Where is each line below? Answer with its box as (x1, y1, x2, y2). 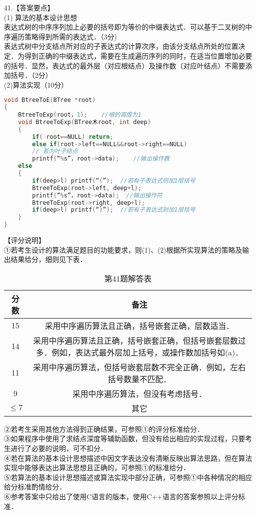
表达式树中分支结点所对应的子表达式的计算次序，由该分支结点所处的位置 (4, 41, 238, 51)
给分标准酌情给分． (4, 482, 66, 492)
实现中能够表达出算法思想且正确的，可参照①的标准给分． (4, 462, 190, 473)
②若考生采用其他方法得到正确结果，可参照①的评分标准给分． (4, 423, 204, 434)
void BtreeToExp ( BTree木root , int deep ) (18, 118, 151, 126)
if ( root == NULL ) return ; (32, 133, 114, 140)
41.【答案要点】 (4, 2, 54, 12)
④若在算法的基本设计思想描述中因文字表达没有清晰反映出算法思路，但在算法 (4, 452, 252, 463)
